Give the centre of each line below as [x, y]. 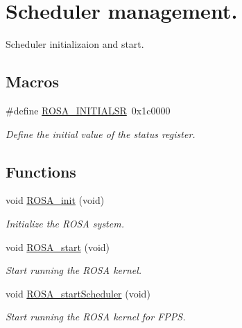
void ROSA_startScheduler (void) [78, 293]
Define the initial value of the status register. [101, 133]
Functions [41, 171]
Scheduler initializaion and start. [75, 44]
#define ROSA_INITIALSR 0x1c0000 [88, 110]
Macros [32, 81]
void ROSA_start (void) [58, 247]
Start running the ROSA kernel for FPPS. [96, 317]
